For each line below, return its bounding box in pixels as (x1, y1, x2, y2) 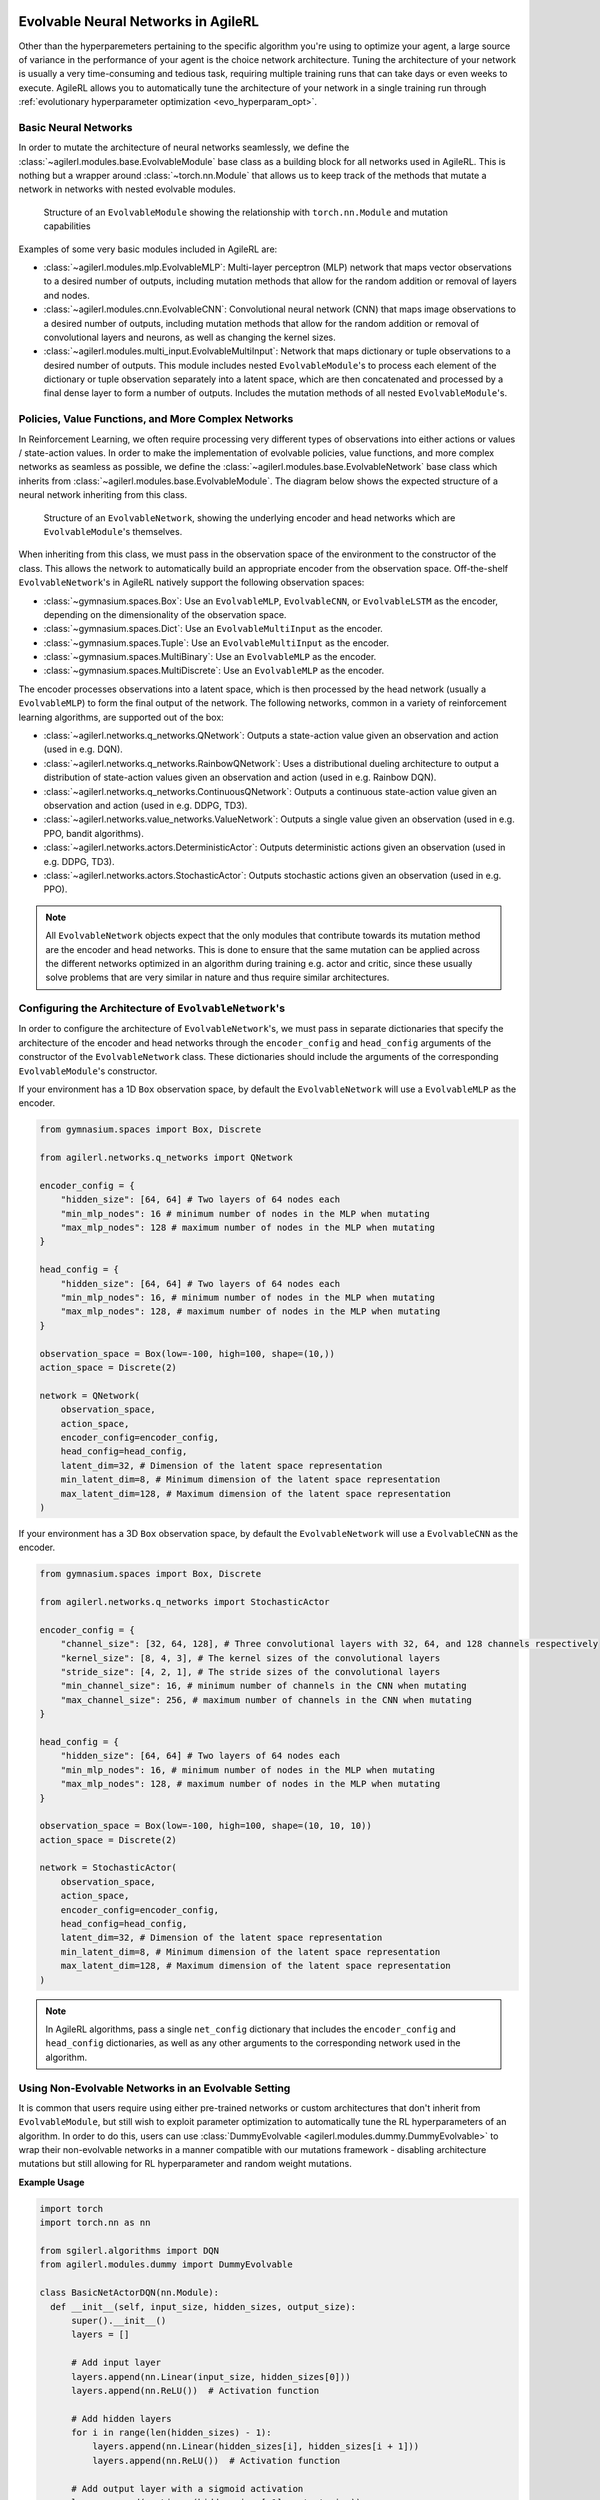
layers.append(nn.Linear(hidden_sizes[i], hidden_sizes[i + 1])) (91, 2441, 420, 2452)
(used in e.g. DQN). (43, 743, 124, 755)
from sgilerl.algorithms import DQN (39, 2245, 220, 2256)
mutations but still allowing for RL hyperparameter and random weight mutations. (18, 2158, 352, 2170)
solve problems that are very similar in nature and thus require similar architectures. (45, 971, 390, 984)
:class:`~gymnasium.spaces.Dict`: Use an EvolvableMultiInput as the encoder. (43, 623, 384, 635)
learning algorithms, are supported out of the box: (18, 711, 224, 723)
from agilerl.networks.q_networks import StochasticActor (39, 1596, 330, 1608)
